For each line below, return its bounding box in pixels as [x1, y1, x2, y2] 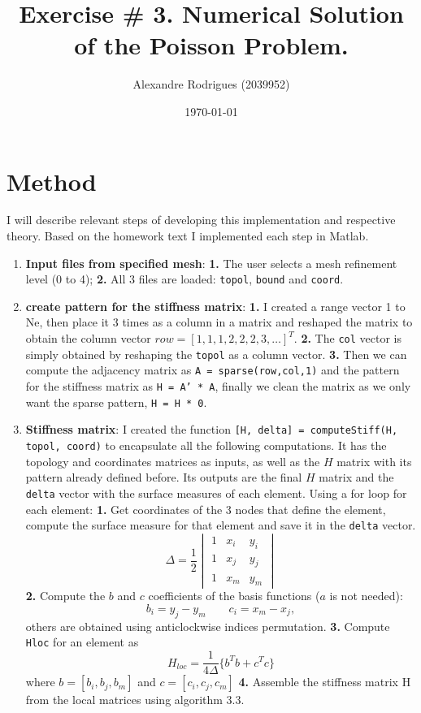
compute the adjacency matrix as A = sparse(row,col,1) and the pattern [25, 361, 400, 378]
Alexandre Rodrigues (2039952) [132, 76, 290, 93]
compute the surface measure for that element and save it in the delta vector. [25, 516, 416, 534]
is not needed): [329, 587, 403, 604]
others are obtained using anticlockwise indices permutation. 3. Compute [25, 617, 390, 634]
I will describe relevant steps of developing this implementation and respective [7, 211, 396, 228]
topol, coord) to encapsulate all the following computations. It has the [25, 437, 387, 453]
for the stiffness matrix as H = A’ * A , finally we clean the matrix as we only [25, 378, 411, 395]
